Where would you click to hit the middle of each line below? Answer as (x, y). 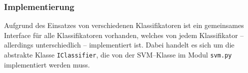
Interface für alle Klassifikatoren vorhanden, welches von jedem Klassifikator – (124, 35)
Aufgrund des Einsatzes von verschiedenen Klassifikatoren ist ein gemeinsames (124, 25)
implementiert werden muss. (47, 64)
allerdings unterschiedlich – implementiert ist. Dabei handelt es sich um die (119, 45)
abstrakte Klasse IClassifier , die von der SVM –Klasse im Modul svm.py (118, 54)
